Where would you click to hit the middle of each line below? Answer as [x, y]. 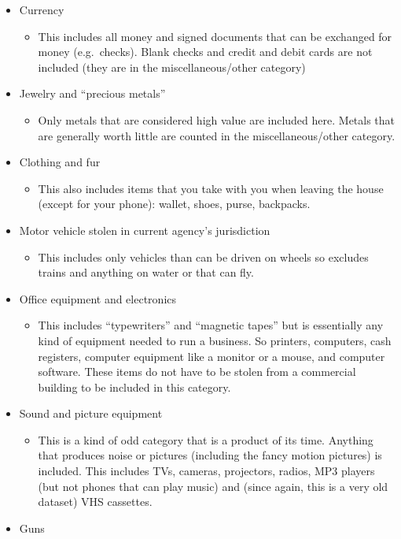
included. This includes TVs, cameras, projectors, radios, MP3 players [206, 471]
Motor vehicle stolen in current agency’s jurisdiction [145, 230]
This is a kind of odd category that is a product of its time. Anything [206, 439]
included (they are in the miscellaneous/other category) [172, 67]
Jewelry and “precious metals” [92, 93]
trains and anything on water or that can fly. [146, 272]
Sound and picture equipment [91, 413]
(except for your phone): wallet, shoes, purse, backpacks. [174, 204]
